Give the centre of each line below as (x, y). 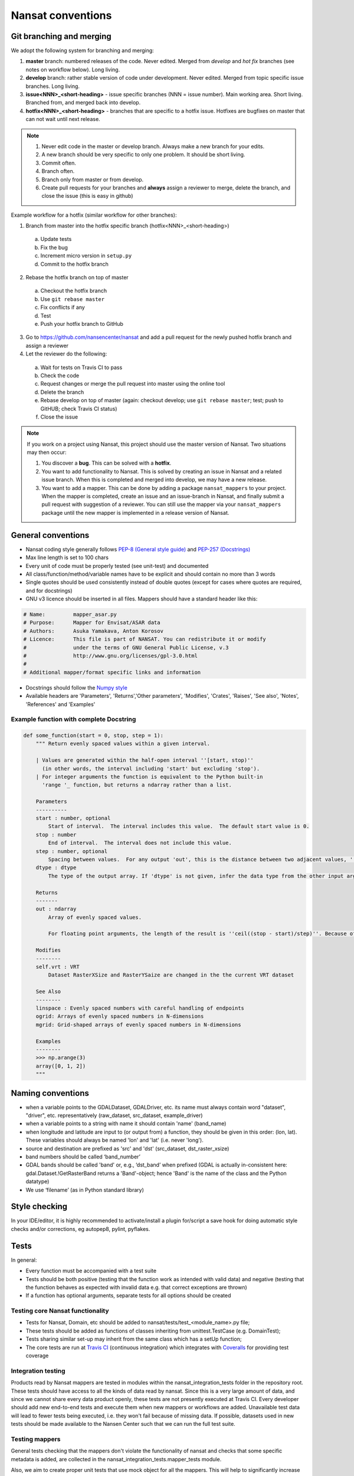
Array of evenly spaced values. (95, 917)
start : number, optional (73, 818)
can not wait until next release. (63, 119)
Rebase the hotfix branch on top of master (77, 277)
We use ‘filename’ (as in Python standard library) (85, 1190)
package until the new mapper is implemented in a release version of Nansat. (135, 512)
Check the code (60, 375)
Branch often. (58, 171)
